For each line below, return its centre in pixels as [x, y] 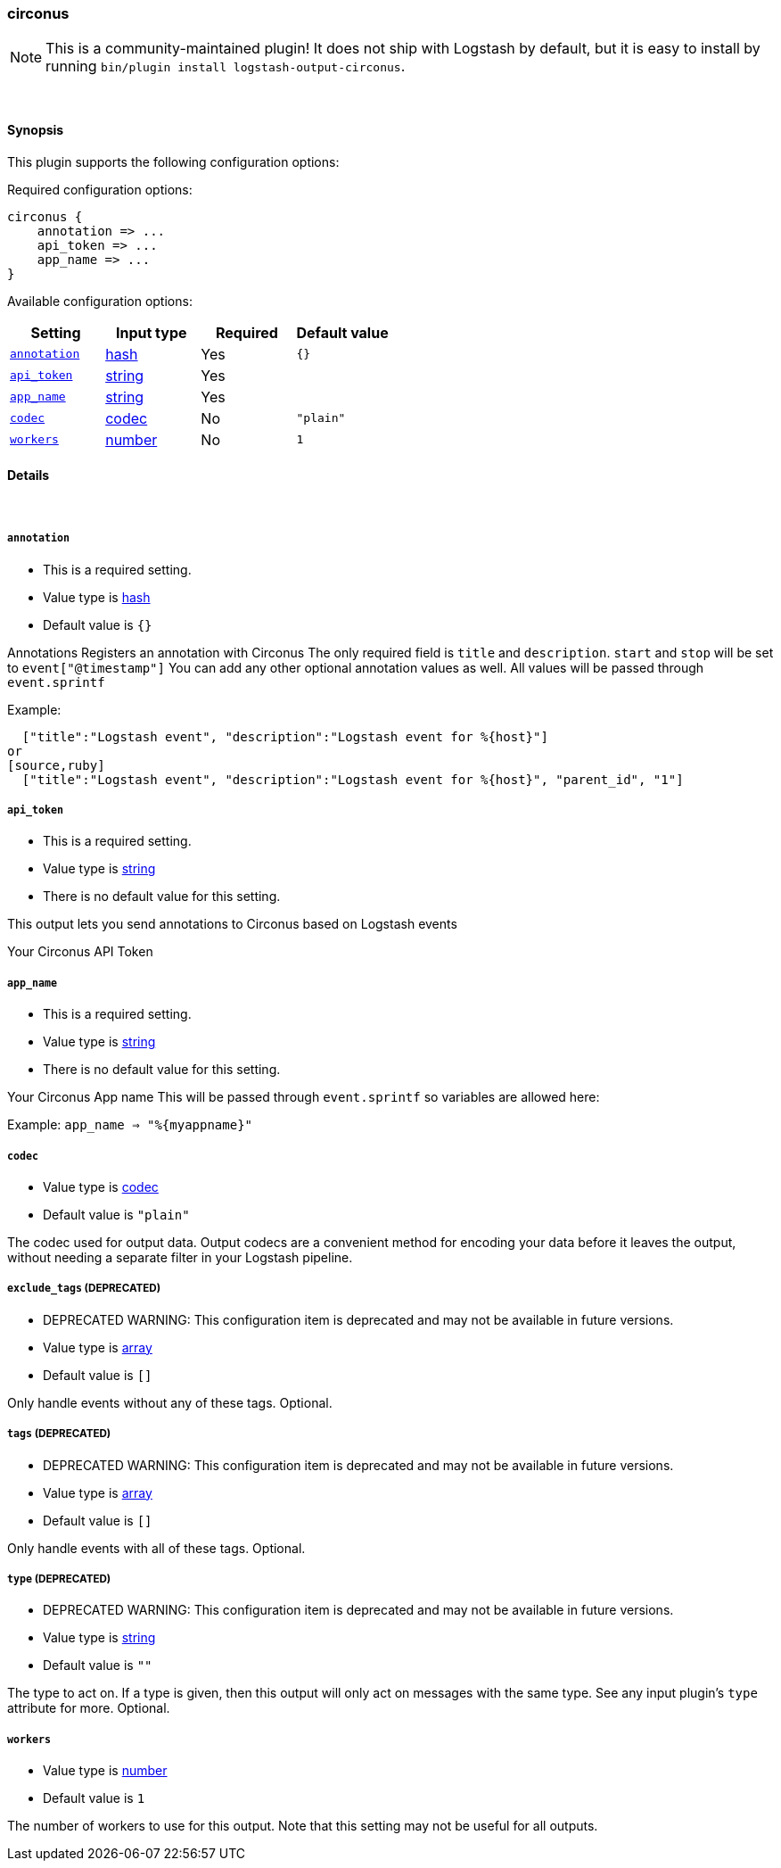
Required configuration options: [100, 189]
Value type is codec [101, 1186]
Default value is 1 [94, 1798]
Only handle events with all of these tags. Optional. [156, 1548]
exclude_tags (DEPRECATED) [84, 1289]
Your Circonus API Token [80, 952]
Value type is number [105, 1771]
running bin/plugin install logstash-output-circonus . [226, 66]
